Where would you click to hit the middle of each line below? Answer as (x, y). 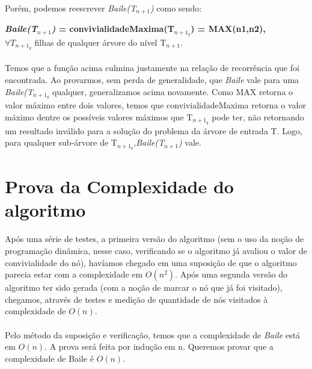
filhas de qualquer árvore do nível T (100, 42)
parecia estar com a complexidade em (74, 274)
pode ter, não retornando (258, 117)
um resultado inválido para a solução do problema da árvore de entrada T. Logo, (154, 130)
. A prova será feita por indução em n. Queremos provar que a (159, 346)
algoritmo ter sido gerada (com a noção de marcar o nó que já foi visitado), (144, 287)
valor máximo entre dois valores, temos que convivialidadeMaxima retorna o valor (155, 105)
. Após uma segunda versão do (231, 274)
